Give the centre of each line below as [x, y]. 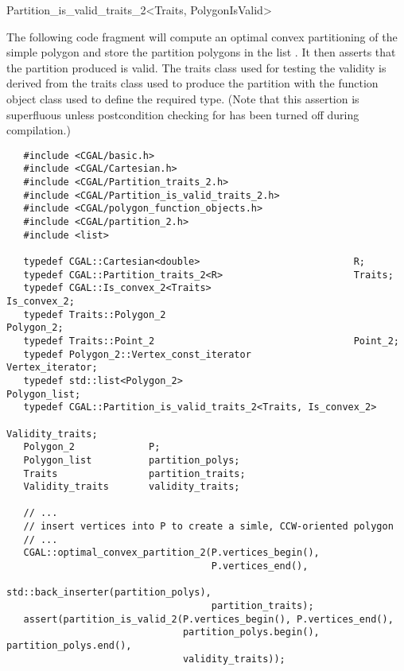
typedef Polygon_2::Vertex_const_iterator [137, 354]
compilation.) [39, 130]
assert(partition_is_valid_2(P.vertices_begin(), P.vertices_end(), [208, 619]
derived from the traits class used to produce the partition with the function [192, 83]
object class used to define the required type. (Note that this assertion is [183, 98]
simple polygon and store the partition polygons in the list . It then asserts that [201, 52]
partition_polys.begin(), [251, 632]
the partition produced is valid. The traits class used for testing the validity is [196, 67]
